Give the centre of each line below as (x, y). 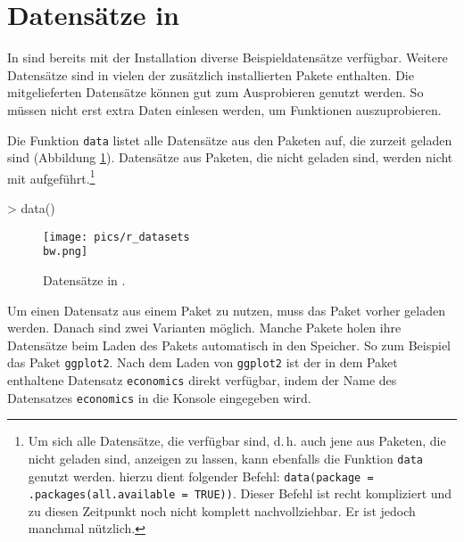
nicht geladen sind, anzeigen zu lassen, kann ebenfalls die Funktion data (225, 458)
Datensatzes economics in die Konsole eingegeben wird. (159, 397)
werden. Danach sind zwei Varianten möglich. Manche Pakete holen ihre (204, 328)
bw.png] (66, 252)
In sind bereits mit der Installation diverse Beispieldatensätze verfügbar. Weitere (228, 57)
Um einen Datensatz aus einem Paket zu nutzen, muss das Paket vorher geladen (226, 310)
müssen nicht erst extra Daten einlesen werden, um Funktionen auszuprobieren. (224, 109)
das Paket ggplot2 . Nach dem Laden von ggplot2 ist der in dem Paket (203, 362)
